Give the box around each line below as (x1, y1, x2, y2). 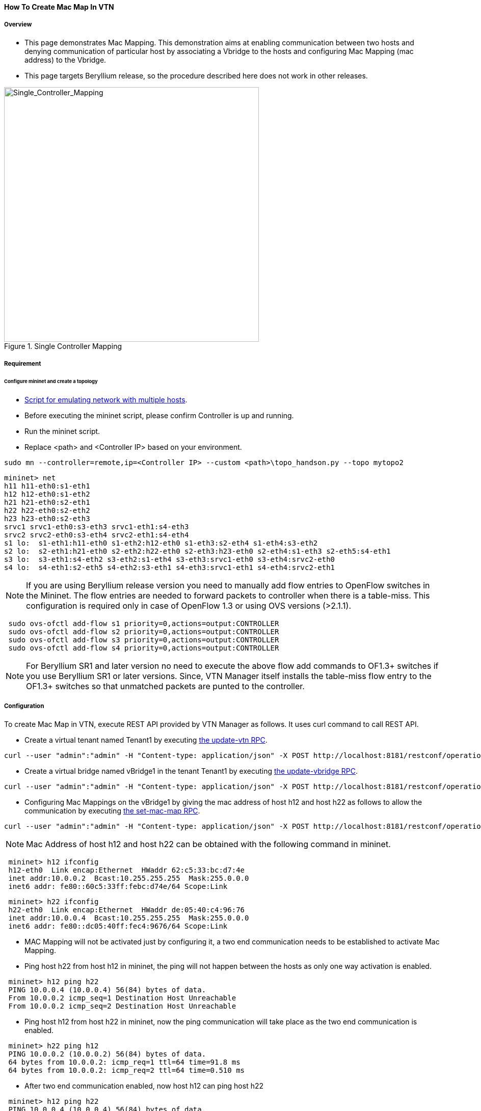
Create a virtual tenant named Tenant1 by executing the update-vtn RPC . (24, 735, 268, 744)
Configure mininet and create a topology (4, 378, 98, 385)
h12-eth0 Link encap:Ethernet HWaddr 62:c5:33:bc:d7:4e (8, 865, 245, 874)
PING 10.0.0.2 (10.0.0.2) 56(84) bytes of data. (8, 1049, 206, 1058)
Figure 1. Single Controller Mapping (4, 341, 122, 350)
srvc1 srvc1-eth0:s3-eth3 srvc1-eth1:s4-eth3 (4, 522, 189, 531)
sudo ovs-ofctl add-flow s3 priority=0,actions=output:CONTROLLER (8, 635, 279, 644)
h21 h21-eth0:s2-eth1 (4, 498, 90, 506)
